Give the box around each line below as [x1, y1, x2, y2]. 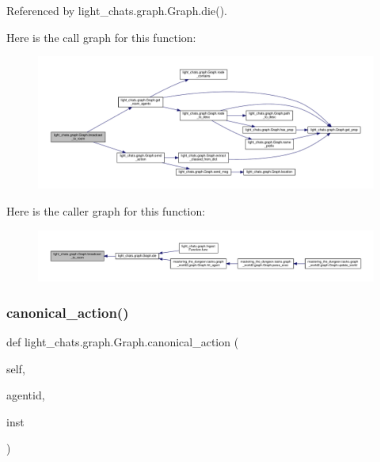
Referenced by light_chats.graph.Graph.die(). [6, 2, 227, 18]
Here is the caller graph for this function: [6, 203, 206, 220]
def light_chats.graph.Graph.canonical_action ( [6, 334, 239, 350]
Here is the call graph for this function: [6, 29, 196, 45]
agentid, [6, 387, 45, 403]
